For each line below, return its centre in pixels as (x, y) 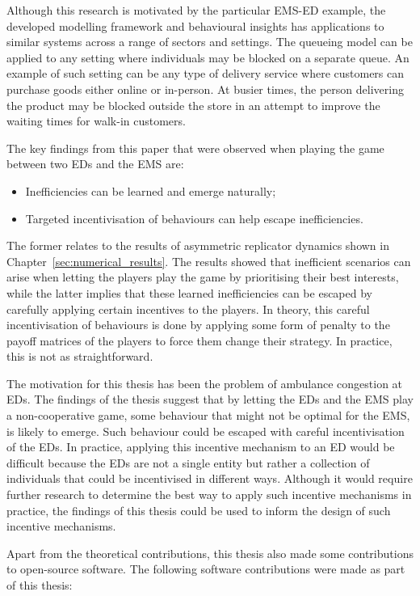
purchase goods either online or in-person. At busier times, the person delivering (205, 89)
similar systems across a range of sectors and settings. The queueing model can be (210, 42)
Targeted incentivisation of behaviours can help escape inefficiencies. (194, 218)
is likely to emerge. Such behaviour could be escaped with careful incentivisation (206, 431)
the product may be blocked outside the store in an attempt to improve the (193, 105)
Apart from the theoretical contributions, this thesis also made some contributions (210, 553)
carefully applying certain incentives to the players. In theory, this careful (188, 309)
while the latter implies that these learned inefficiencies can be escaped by (189, 292)
